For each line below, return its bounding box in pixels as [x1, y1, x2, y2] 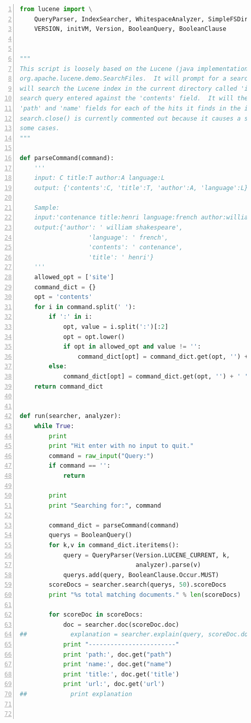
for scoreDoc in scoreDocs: [49, 611, 143, 619]
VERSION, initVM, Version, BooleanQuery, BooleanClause [34, 25, 227, 33]
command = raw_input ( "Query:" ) [49, 452, 154, 460]
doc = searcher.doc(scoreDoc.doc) [63, 621, 180, 628]
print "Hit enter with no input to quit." [49, 442, 194, 450]
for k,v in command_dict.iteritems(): [49, 542, 180, 549]
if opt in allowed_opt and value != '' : [63, 343, 201, 351]
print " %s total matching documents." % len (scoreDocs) [49, 591, 241, 599]
